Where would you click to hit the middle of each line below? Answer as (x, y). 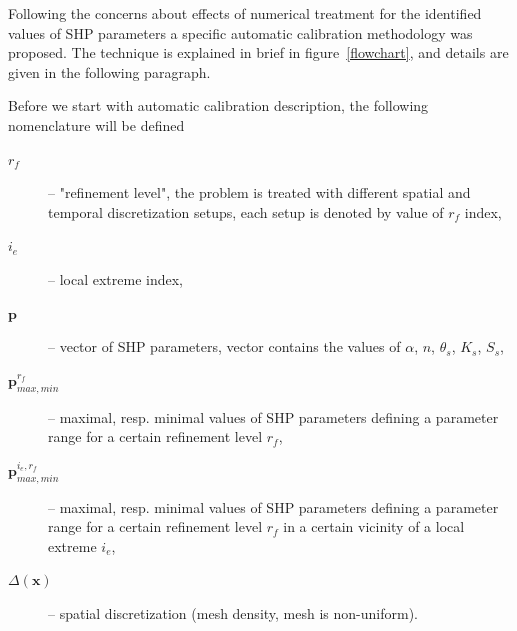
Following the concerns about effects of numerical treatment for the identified (245, 13)
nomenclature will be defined (96, 124)
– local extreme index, (115, 278)
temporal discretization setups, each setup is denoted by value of (246, 211)
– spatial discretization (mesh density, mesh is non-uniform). (233, 612)
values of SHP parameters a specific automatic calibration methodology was (240, 32)
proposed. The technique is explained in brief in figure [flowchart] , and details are (258, 52)
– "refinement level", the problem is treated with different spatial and (259, 192)
